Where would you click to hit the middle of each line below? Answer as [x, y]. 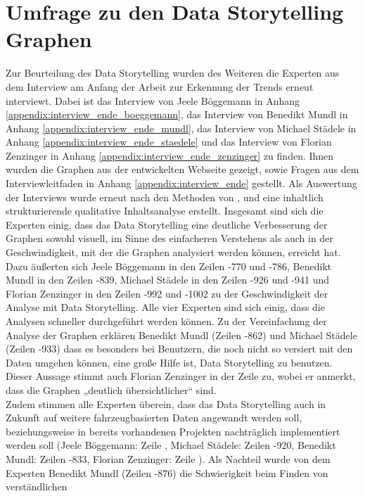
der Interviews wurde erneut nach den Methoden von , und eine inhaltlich [165, 197]
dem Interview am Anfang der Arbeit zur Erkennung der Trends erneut [160, 86]
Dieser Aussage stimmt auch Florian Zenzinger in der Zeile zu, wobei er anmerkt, [181, 376]
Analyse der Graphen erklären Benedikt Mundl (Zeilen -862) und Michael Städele [181, 335]
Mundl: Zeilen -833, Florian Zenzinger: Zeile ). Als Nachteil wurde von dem [168, 458]
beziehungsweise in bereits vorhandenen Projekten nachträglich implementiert [173, 431]
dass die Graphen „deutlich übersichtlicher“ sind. [111, 389]
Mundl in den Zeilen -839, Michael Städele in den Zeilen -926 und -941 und [168, 280]
